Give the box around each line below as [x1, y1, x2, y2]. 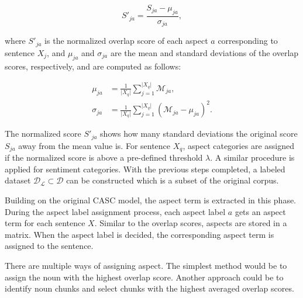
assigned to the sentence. [5, 240, 94, 252]
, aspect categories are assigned [183, 139, 294, 151]
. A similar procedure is [210, 151, 295, 164]
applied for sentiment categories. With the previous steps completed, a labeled [5, 162, 285, 175]
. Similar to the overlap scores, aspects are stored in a [94, 217, 287, 229]
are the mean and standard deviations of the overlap [110, 46, 299, 58]
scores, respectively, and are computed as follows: [5, 60, 181, 72]
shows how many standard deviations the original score [100, 127, 298, 140]
